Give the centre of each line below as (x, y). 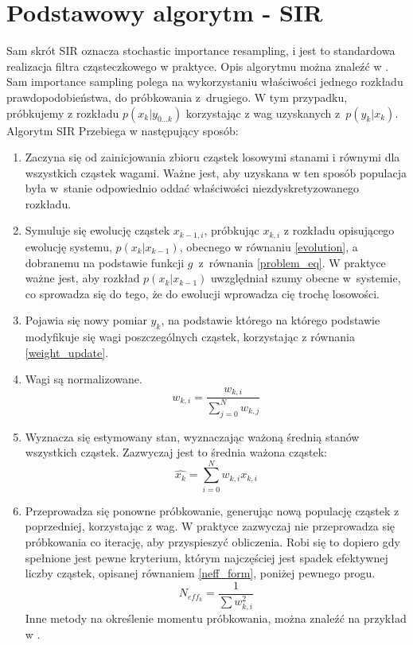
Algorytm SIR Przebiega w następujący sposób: (123, 130)
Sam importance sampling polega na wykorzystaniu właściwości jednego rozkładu (205, 82)
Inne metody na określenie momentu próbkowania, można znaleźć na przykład (216, 618)
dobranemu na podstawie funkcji (105, 262)
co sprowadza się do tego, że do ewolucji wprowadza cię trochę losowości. (203, 293)
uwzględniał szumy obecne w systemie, (306, 278)
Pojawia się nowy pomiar (86, 320)
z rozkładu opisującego (339, 230)
